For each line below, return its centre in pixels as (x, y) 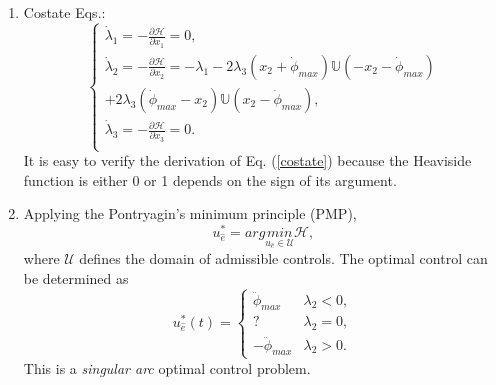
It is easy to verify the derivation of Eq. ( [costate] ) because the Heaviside (247, 160)
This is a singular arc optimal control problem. (167, 367)
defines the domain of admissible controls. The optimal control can (283, 257)
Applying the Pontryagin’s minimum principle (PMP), (190, 213)
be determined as (76, 277)
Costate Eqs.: (64, 12)
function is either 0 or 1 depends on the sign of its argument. (210, 179)
